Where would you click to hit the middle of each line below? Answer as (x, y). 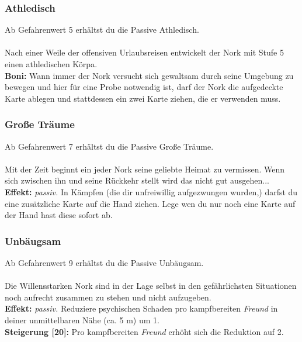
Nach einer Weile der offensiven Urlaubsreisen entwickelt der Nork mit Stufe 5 (144, 52)
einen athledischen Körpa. (51, 64)
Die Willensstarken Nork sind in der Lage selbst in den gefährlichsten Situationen (151, 286)
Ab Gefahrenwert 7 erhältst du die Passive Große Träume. (109, 146)
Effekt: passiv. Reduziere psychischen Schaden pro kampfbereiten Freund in (141, 308)
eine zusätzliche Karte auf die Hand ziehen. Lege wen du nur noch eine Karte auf (150, 203)
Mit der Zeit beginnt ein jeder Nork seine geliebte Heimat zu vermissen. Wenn (145, 169)
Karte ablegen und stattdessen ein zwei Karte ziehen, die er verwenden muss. (143, 98)
